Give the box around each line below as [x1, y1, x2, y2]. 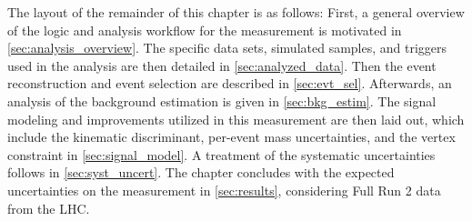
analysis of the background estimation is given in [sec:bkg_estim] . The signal [7, 91, 437, 110]
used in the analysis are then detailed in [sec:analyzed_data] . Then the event [7, 55, 437, 75]
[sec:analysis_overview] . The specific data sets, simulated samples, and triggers [7, 38, 447, 57]
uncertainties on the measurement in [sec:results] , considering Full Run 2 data [7, 180, 441, 199]
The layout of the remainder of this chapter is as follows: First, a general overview [7, 3, 465, 21]
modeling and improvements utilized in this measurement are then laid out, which [7, 109, 465, 128]
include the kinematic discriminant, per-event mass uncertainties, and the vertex [7, 127, 456, 146]
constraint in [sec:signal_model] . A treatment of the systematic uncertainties [7, 145, 436, 164]
